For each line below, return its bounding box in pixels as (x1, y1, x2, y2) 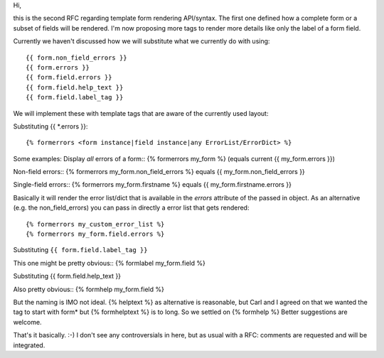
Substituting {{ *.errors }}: (13, 121, 88, 131)
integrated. (13, 341, 46, 349)
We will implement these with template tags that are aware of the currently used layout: (13, 109, 269, 117)
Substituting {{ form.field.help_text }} (13, 272, 121, 281)
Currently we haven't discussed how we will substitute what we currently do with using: (13, 37, 270, 45)
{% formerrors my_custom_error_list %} (26, 220, 165, 228)
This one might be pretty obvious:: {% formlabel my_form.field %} (13, 259, 206, 267)
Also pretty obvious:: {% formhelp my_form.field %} (13, 285, 165, 293)
